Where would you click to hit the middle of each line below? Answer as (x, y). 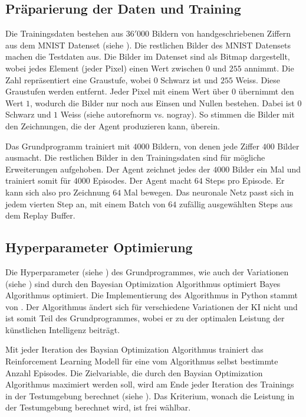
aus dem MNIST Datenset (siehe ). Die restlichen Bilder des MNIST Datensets (148, 45)
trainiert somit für (38, 180)
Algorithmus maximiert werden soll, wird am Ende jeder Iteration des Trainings (150, 384)
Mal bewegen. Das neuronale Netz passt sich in (209, 192)
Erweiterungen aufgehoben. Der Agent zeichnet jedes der (108, 169)
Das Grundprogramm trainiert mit (68, 146)
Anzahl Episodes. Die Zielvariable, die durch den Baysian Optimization (134, 372)
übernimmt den (266, 91)
